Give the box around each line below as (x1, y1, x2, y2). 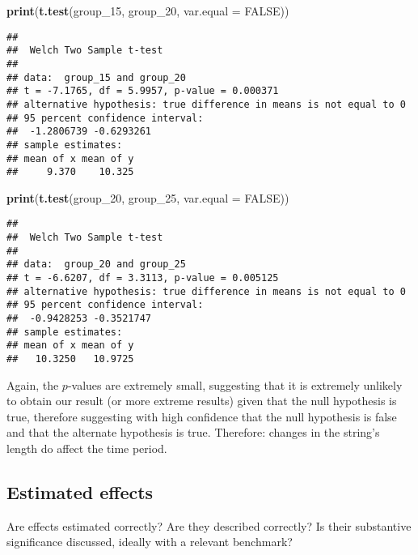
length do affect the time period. (6, 440, 167, 456)
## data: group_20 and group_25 (6, 258, 186, 271)
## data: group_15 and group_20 (6, 71, 186, 83)
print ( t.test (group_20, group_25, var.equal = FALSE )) (6, 189, 289, 206)
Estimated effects (6, 479, 154, 504)
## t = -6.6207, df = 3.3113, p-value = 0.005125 (6, 272, 279, 284)
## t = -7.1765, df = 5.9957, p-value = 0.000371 (6, 85, 279, 97)
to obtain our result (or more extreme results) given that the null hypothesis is (6, 392, 397, 409)
